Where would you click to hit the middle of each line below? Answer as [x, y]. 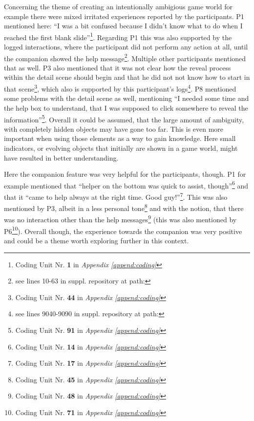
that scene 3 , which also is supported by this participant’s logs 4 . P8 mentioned [120, 88]
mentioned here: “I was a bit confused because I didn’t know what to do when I [123, 26]
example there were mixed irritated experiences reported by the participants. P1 [124, 16]
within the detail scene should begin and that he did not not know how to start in [127, 77]
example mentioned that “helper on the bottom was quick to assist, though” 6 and [126, 185]
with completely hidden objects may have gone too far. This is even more [114, 129]
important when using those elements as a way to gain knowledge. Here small [120, 138]
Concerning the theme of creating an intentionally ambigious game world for [118, 6]
